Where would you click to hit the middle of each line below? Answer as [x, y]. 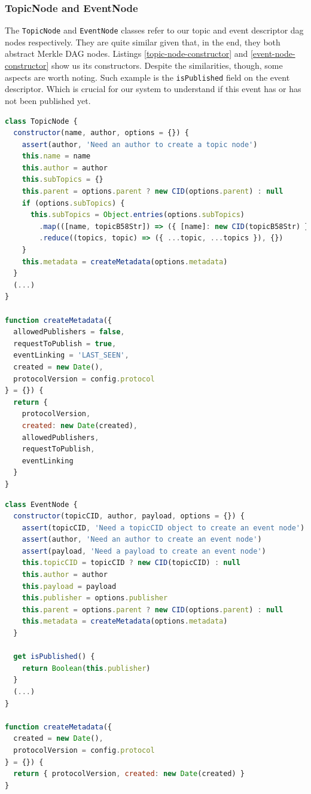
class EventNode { [41, 504]
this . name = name [56, 156]
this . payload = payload [69, 586]
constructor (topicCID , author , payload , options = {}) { [129, 516]
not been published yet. [48, 100]
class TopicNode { [41, 121]
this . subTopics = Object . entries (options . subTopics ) [138, 215]
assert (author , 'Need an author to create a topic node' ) [140, 144]
